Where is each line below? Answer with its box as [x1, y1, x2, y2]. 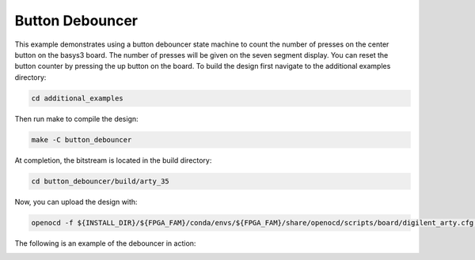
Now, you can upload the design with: [14, 197, 138, 206]
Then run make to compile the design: [14, 114, 139, 123]
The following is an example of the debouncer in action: [14, 238, 196, 248]
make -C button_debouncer [31, 135, 132, 144]
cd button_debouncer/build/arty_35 [31, 176, 169, 186]
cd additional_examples [31, 93, 124, 103]
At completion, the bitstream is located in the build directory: [14, 155, 212, 165]
